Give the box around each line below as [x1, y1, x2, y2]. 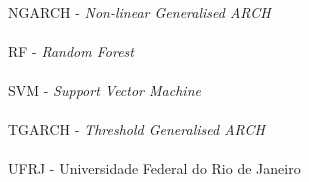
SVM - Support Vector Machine [8, 79, 201, 100]
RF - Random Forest [8, 40, 134, 61]
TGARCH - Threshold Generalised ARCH [8, 119, 265, 140]
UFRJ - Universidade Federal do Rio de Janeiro [8, 158, 301, 179]
